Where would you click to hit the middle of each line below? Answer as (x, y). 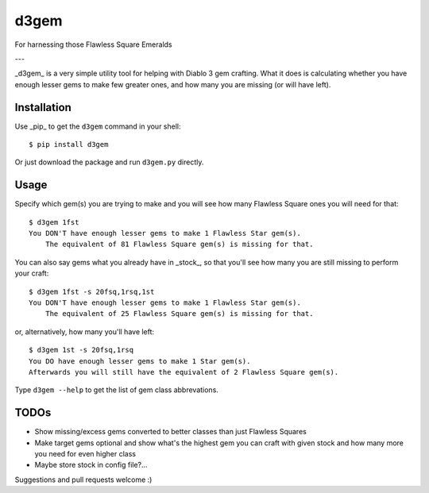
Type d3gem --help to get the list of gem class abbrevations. (116, 390)
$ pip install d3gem (69, 144)
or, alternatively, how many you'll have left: (85, 331)
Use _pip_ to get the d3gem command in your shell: (98, 126)
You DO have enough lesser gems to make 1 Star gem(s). (140, 361)
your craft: (32, 273)
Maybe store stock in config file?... (91, 465)
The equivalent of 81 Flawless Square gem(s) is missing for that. (179, 245)
